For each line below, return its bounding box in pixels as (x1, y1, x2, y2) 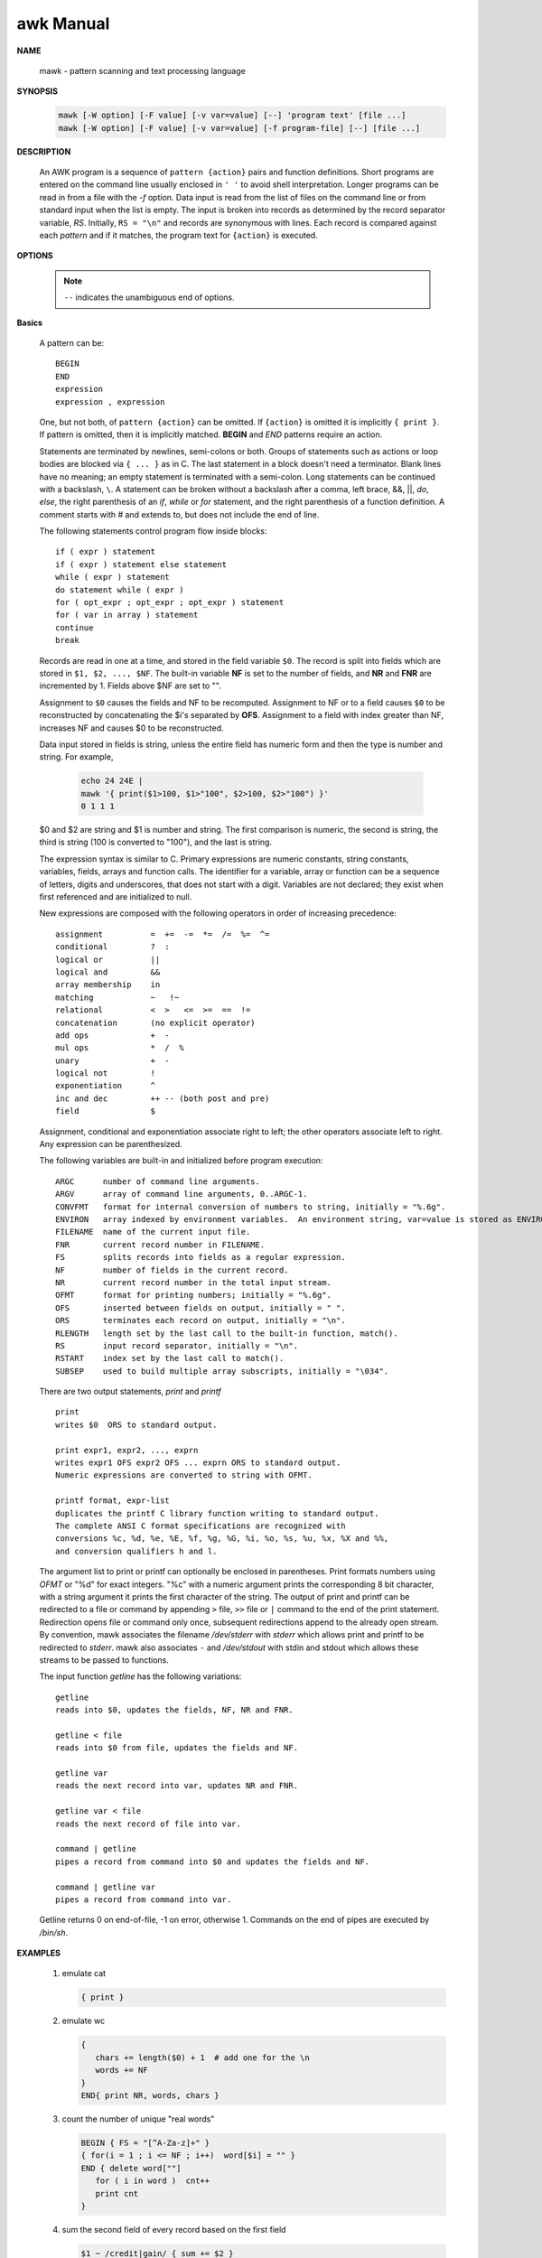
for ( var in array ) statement (55, 610, 199, 620)
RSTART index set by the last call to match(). (55, 1353, 285, 1364)
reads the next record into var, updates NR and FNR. (55, 1780, 298, 1791)
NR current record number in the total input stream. (55, 1277, 332, 1287)
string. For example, (39, 751, 114, 762)
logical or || (55, 954, 161, 965)
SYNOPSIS (16, 86, 59, 97)
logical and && (55, 966, 161, 977)
